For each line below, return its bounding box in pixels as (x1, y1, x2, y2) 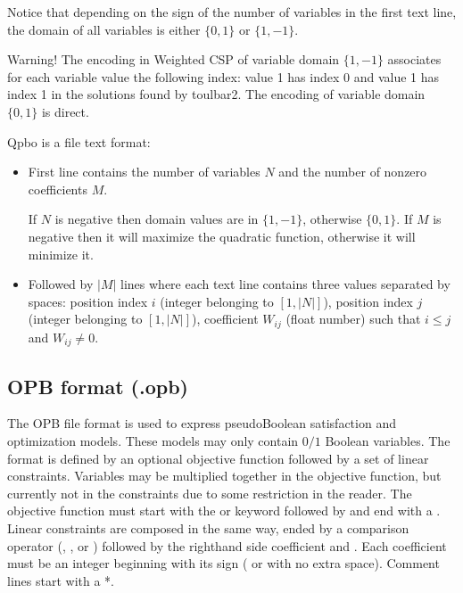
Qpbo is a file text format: (7, 132, 151, 151)
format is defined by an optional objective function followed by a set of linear (7, 449, 429, 467)
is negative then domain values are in (54, 210, 259, 228)
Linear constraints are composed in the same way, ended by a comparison (7, 518, 409, 537)
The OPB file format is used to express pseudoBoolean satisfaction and (7, 414, 396, 432)
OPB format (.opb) (7, 372, 188, 399)
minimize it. (28, 244, 94, 263)
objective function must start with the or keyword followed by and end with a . (7, 501, 441, 520)
